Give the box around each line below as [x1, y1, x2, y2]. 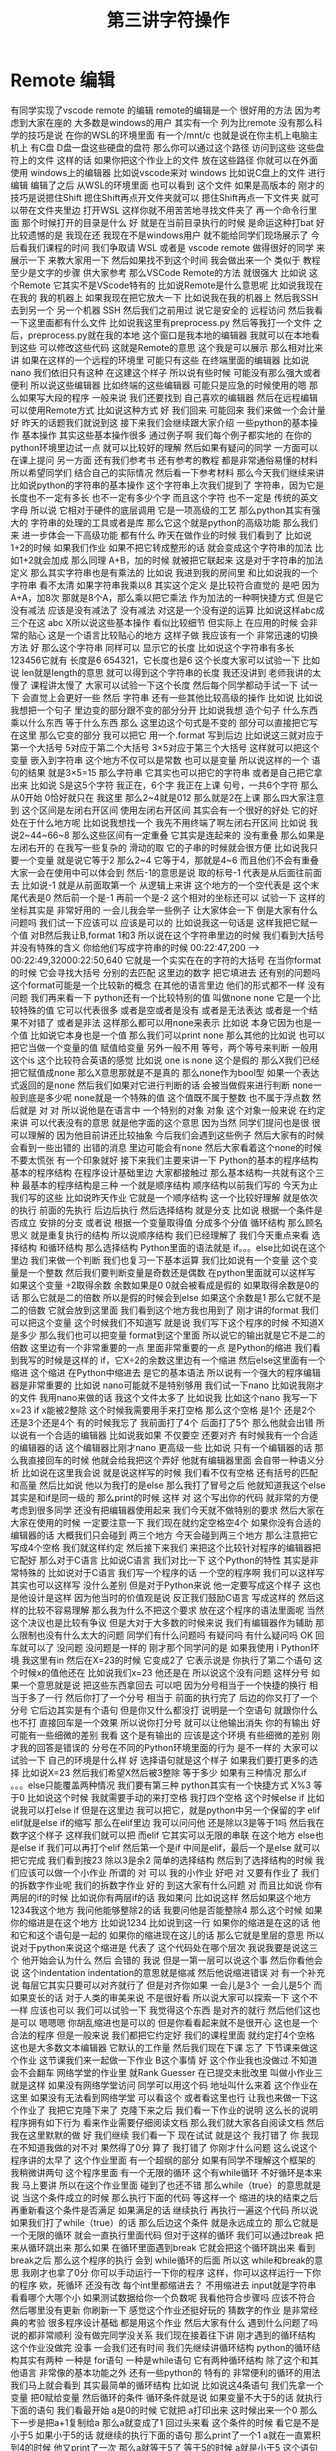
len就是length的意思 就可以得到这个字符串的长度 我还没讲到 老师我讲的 [21, 666, 313, 678]
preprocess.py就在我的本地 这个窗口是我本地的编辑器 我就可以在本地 [27, 329, 312, 341]
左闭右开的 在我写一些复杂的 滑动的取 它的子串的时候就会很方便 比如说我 [10, 841, 310, 853]
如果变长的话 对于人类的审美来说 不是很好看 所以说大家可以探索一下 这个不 [10, 1991, 318, 2003]
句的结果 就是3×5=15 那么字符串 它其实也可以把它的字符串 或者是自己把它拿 [10, 766, 323, 778]
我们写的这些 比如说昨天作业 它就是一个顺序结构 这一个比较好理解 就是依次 [10, 1191, 318, 1203]
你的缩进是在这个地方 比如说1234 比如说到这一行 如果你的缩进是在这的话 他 [10, 1916, 321, 1928]
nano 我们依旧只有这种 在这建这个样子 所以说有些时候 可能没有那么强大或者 [10, 366, 322, 378]
